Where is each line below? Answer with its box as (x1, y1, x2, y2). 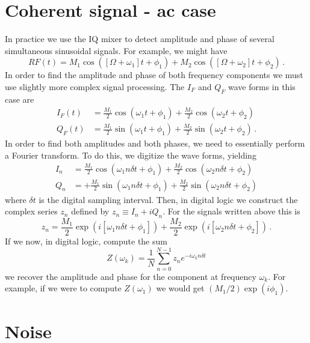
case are (5, 93, 34, 105)
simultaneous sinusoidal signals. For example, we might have (5, 44, 228, 56)
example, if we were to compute (5, 282, 122, 294)
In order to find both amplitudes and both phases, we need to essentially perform (5, 137, 305, 150)
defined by (71, 205, 110, 217)
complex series (5, 205, 58, 217)
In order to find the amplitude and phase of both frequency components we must (5, 68, 303, 81)
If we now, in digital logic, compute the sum (5, 235, 167, 247)
